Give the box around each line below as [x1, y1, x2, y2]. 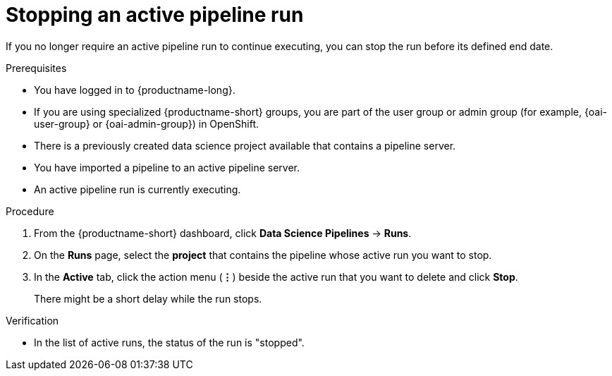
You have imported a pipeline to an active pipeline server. [34, 161, 300, 174]
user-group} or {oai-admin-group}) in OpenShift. [34, 117, 259, 130]
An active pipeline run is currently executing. [34, 183, 241, 195]
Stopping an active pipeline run [6, 3, 304, 27]
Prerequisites [6, 61, 67, 74]
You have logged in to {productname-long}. [34, 83, 235, 96]
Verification [6, 314, 59, 327]
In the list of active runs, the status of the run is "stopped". [34, 336, 305, 348]
